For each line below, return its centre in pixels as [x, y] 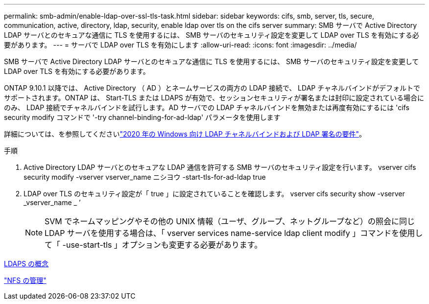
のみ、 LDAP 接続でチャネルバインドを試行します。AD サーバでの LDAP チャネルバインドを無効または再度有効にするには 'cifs [207, 107]
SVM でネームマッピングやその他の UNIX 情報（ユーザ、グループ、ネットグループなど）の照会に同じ [230, 221]
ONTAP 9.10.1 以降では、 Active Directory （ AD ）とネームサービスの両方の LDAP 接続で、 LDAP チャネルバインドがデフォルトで [212, 88]
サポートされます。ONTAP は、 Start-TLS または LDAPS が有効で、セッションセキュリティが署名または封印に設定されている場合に [214, 98]
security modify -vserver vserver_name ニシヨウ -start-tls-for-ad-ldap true [145, 177]
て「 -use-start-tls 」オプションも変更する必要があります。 [154, 245]
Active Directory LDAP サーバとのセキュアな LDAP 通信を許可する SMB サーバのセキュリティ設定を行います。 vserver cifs [220, 167]
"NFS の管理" [25, 280]
